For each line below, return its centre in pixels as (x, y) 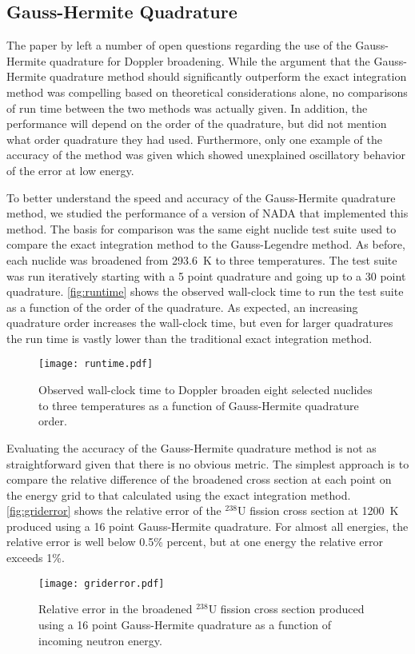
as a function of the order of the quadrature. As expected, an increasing (182, 307)
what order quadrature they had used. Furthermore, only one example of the (194, 139)
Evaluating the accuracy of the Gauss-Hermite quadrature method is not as (192, 447)
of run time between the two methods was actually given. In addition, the (187, 108)
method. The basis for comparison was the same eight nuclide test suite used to (202, 228)
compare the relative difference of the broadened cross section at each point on (199, 479)
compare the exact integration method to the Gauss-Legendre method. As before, (206, 244)
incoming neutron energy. (100, 640)
